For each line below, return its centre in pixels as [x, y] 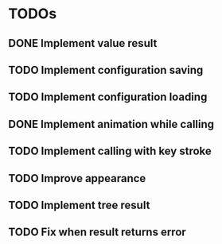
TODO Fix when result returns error [97, 232]
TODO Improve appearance [77, 178]
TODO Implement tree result [79, 205]
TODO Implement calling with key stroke [110, 151]
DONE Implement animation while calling [111, 124]
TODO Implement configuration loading [108, 97]
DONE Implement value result [83, 43]
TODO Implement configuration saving [106, 70]
